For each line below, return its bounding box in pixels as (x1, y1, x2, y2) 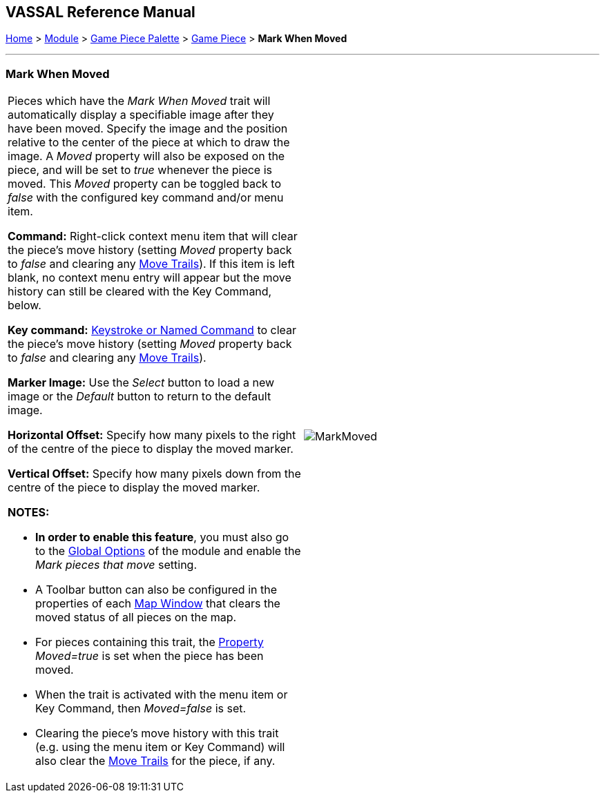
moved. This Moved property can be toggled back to (8, 177, 282, 191)
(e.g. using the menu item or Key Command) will (35, 740, 285, 755)
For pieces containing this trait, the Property (35, 635, 264, 650)
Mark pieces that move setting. (35, 558, 198, 572)
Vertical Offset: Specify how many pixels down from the (8, 467, 301, 481)
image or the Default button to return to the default (8, 389, 271, 404)
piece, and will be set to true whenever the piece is (8, 163, 273, 177)
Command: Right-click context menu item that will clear (8, 229, 298, 244)
